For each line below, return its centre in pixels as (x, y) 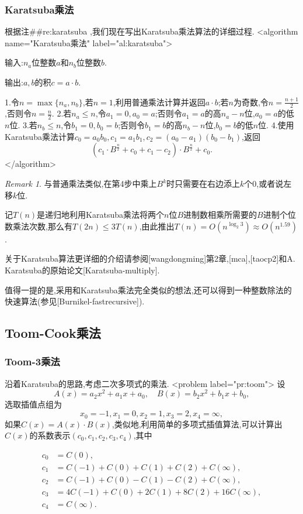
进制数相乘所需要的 (220, 215)
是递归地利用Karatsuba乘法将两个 (100, 215)
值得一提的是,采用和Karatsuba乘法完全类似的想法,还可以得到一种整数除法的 (148, 289)
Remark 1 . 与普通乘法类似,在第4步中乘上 (81, 184)
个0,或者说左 (268, 184)
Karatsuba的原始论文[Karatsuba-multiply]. (82, 270)
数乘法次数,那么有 (39, 226)
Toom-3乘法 (32, 361)
